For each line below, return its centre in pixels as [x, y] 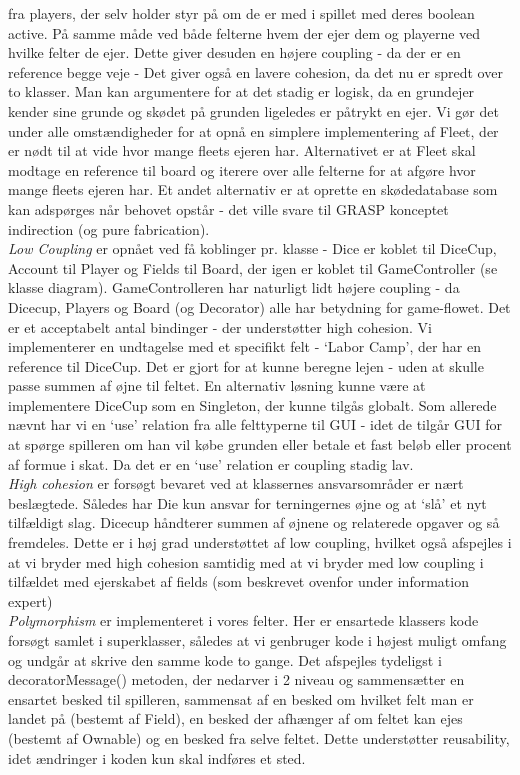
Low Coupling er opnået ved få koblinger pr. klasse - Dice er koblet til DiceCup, [252, 248]
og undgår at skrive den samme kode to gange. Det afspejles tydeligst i [225, 659]
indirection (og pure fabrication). [109, 228]
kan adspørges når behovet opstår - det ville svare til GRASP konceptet [228, 208]
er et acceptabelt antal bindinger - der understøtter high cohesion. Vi [220, 326]
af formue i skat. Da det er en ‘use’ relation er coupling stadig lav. [211, 463]
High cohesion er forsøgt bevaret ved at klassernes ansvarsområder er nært [236, 483]
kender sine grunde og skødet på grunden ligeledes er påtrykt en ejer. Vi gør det [253, 110]
